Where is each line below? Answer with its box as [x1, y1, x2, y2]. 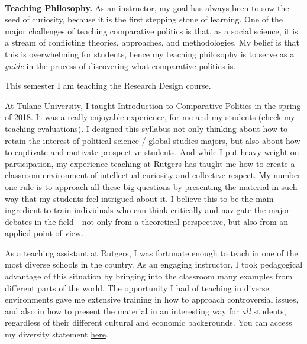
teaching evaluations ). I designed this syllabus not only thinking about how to [5, 122, 287, 134]
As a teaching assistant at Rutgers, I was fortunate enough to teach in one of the [5, 246, 298, 259]
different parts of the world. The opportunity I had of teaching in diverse [5, 281, 269, 294]
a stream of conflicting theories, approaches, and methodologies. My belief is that [5, 36, 299, 49]
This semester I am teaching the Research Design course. [5, 79, 211, 92]
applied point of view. [5, 227, 84, 239]
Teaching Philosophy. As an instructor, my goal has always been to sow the [5, 1, 289, 14]
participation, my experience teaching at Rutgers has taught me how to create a [5, 157, 295, 169]
